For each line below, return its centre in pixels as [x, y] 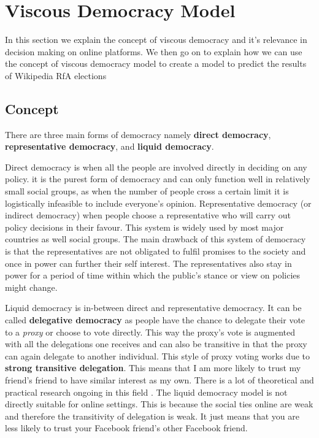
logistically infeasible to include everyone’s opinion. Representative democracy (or [158, 203]
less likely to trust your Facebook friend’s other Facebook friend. [126, 428]
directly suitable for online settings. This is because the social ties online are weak [159, 404]
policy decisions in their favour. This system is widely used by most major [144, 227]
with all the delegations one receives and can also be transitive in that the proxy [156, 344]
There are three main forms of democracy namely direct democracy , [138, 134]
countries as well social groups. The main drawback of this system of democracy [156, 239]
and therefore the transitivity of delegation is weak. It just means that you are [152, 416]
